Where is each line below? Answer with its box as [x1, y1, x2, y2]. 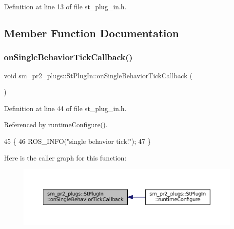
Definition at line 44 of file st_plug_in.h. [4, 103, 127, 113]
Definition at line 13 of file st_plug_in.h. [4, 1, 127, 11]
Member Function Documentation [4, 25, 179, 40]
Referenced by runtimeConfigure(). [4, 119, 108, 130]
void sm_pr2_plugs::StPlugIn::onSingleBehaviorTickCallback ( [4, 70, 193, 80]
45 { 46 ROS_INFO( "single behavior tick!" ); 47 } [4, 136, 151, 146]
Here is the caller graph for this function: [4, 152, 127, 162]
